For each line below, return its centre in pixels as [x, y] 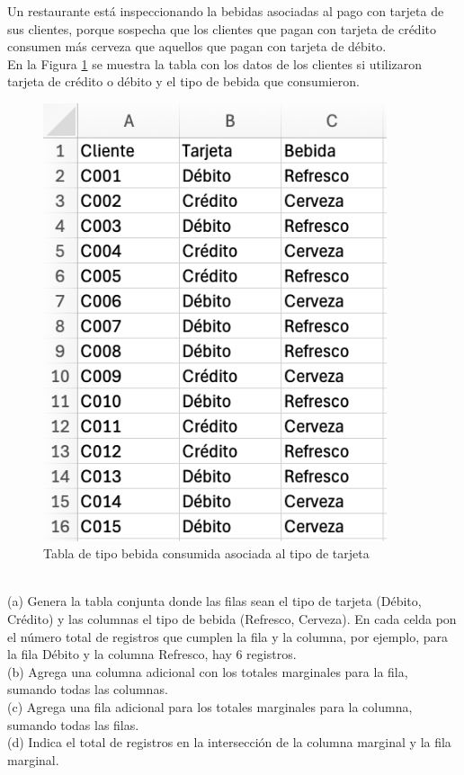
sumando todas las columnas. [88, 689]
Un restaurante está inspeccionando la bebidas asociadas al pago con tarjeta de [226, 11]
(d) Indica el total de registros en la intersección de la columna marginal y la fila [229, 742]
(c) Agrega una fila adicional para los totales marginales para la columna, [210, 706]
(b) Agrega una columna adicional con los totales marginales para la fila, [208, 671]
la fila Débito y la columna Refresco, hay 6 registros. [152, 654]
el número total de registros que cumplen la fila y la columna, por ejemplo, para [228, 636]
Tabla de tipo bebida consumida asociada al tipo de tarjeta [206, 553]
